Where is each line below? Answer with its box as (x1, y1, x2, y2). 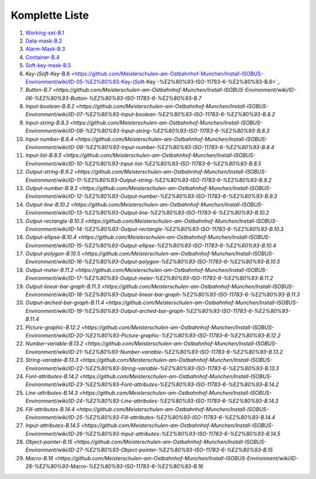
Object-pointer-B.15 (25, 439, 73, 446)
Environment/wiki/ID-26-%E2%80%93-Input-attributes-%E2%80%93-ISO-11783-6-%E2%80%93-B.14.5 (25, 430, 281, 437)
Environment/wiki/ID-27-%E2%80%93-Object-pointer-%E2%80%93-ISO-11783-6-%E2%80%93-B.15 (25, 446, 273, 453)
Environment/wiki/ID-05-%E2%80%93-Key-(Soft (25, 78, 145, 85)
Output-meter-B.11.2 (25, 266, 74, 273)
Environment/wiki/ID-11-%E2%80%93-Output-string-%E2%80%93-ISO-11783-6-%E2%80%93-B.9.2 (25, 176, 272, 184)
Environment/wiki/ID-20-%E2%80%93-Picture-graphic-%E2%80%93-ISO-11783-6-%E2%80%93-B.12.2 (25, 332, 281, 339)
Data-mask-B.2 (25, 37, 63, 44)
